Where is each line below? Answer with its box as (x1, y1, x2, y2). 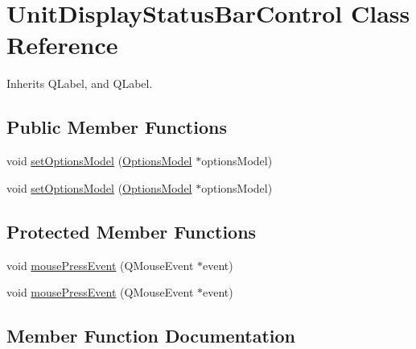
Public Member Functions (6, 114, 227, 139)
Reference (6, 28, 118, 61)
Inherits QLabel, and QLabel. (6, 75, 153, 92)
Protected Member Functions (6, 218, 257, 243)
